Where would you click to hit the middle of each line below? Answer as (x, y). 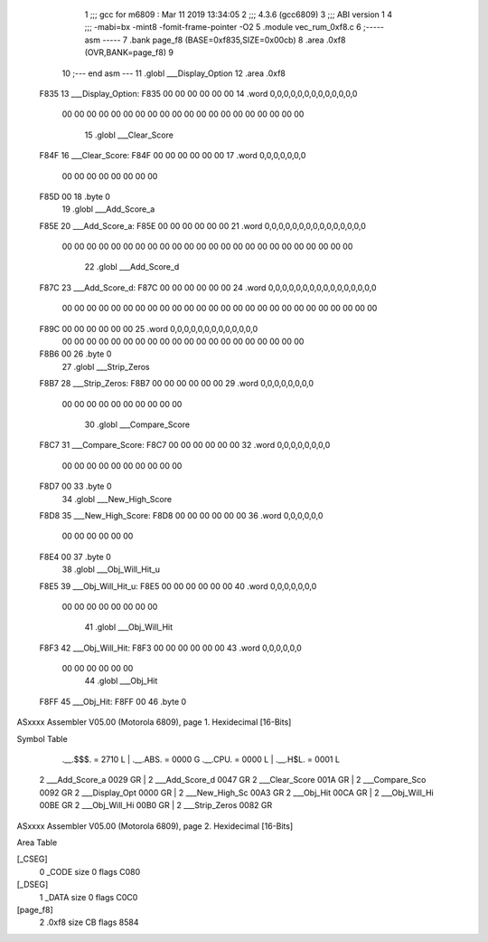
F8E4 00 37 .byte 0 (75, 557)
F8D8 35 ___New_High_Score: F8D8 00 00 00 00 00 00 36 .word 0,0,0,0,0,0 (181, 515)
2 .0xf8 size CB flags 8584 (89, 922)
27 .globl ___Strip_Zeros (106, 366)
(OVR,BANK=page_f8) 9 (129, 52)
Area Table (37, 842)
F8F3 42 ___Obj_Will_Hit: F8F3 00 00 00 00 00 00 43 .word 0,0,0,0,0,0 (170, 648)
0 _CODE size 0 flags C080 (90, 871)
